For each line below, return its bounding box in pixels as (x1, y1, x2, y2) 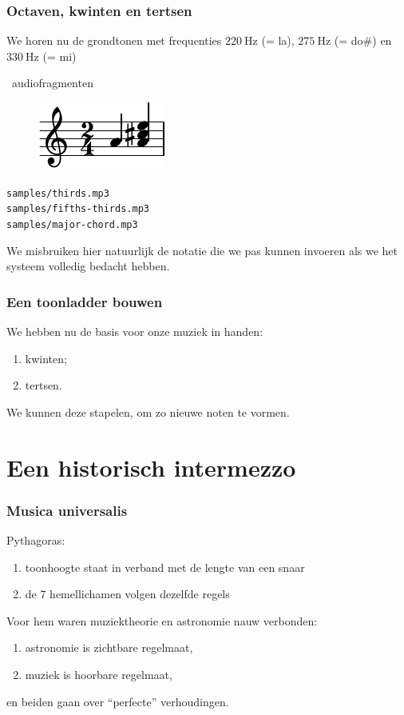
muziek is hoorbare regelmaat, (25, 665, 172, 682)
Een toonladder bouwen (6, 291, 163, 311)
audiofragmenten (11, 74, 93, 91)
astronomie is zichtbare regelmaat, (25, 639, 193, 656)
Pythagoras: (6, 531, 65, 548)
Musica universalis (6, 500, 128, 520)
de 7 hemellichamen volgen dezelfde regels (25, 585, 230, 602)
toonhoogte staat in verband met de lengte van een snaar (25, 558, 305, 575)
